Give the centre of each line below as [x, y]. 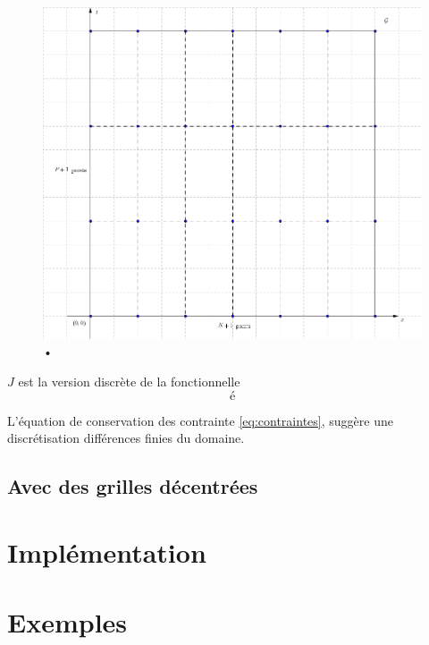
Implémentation [107, 552]
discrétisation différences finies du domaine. [126, 438]
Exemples [67, 622]
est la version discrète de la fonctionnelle [129, 381]
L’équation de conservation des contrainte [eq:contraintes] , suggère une [200, 420]
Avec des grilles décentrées [133, 486]
